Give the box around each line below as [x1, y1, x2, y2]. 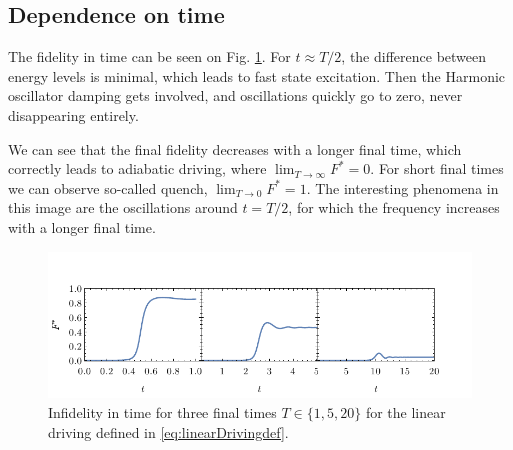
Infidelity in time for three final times [48, 402, 277, 423]
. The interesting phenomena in [306, 177, 499, 198]
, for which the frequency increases [288, 197, 500, 218]
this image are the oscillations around [8, 197, 238, 218]
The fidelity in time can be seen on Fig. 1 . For [8, 46, 291, 67]
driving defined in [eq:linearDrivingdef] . [48, 421, 289, 442]
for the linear [365, 402, 446, 423]
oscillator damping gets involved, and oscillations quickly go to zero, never [8, 85, 463, 106]
